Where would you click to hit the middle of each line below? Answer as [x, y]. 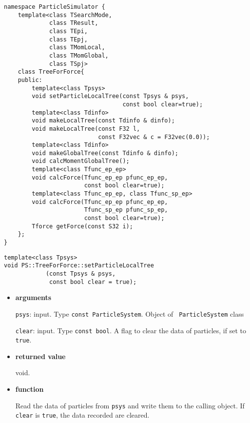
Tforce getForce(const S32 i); [82, 226]
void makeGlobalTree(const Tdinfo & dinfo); [105, 153]
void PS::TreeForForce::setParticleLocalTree [79, 266]
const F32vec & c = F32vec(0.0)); [154, 137]
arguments [33, 297]
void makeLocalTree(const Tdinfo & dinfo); [103, 121]
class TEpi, [68, 31]
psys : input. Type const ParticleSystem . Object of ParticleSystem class [130, 313]
